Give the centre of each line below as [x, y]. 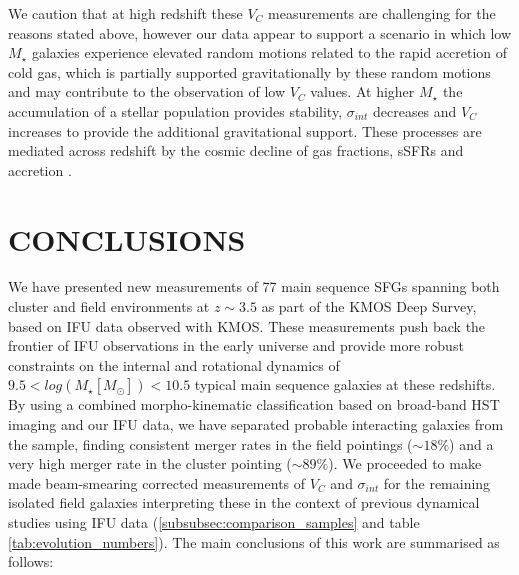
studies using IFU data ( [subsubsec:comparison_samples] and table [214, 522]
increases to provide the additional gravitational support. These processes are [245, 130]
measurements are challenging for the [382, 13]
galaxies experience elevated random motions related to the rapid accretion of [269, 52]
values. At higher [362, 91]
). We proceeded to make [405, 463]
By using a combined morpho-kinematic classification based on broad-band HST [254, 404]
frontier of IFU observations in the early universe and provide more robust [236, 345]
